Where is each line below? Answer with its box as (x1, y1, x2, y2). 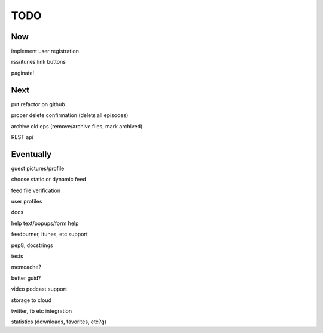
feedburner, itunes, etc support (11, 230, 88, 238)
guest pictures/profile (11, 165, 65, 172)
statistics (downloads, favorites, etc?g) (11, 318, 107, 325)
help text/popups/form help (11, 220, 79, 227)
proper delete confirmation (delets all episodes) (11, 112, 129, 119)
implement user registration (11, 48, 79, 55)
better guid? (11, 275, 41, 282)
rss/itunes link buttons (11, 58, 66, 66)
